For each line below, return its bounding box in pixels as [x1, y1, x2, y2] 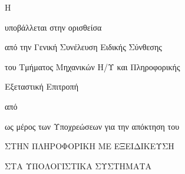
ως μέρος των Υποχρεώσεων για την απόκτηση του [5, 120, 180, 132]
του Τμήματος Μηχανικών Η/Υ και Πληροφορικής [5, 60, 180, 73]
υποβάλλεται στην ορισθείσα [5, 21, 102, 33]
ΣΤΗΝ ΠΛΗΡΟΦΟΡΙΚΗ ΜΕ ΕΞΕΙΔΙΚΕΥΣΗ [5, 140, 174, 152]
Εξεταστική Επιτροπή [5, 80, 78, 93]
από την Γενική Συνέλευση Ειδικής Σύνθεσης [5, 41, 162, 53]
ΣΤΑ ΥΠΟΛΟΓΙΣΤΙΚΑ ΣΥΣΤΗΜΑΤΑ [5, 159, 152, 172]
